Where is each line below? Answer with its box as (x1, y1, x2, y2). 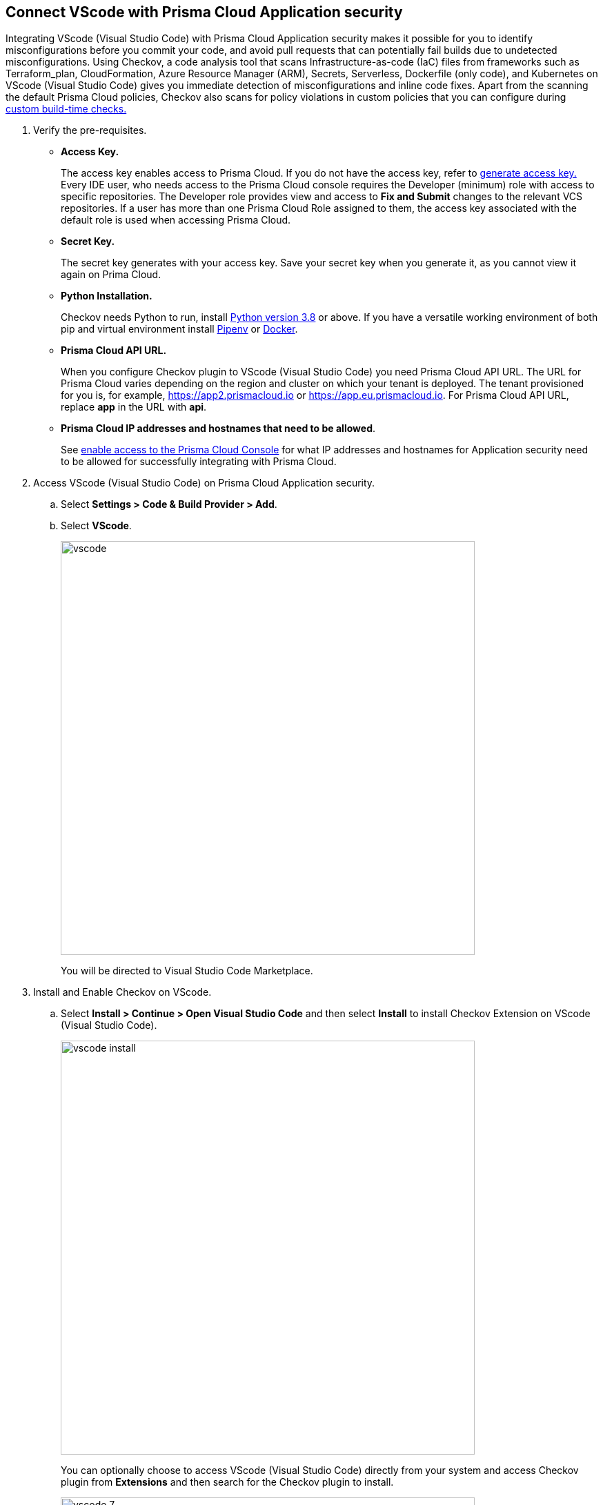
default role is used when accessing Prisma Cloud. (61, 214, 291, 226)
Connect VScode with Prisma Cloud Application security (6, 3, 403, 21)
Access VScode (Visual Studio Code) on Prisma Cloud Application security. (33, 477, 375, 489)
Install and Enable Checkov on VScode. (33, 986, 212, 999)
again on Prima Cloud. (61, 268, 161, 281)
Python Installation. (61, 290, 152, 302)
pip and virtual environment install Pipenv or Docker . (61, 323, 298, 335)
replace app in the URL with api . (61, 401, 207, 413)
